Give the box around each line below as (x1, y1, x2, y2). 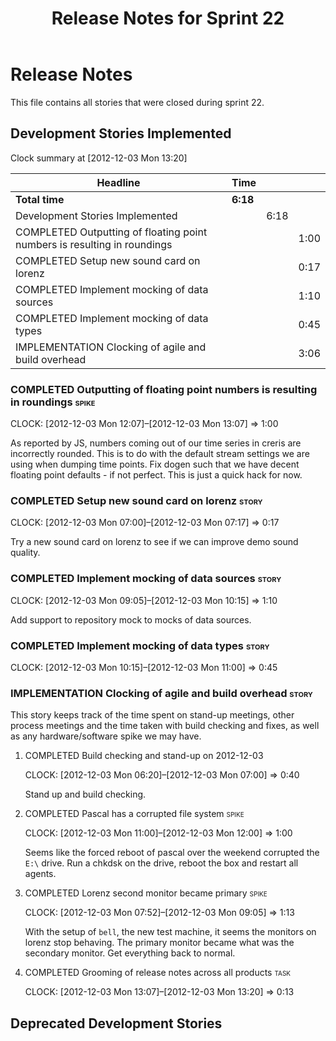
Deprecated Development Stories (10, 1015, 223, 1032)
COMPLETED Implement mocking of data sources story (10, 572, 282, 586)
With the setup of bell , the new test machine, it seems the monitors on (24, 926, 317, 938)
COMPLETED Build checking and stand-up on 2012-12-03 (24, 750, 264, 762)
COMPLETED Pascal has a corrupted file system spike (24, 808, 245, 820)
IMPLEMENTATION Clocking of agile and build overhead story (10, 686, 313, 700)
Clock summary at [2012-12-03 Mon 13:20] (10, 152, 188, 164)
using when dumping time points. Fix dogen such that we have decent (10, 458, 300, 471)
